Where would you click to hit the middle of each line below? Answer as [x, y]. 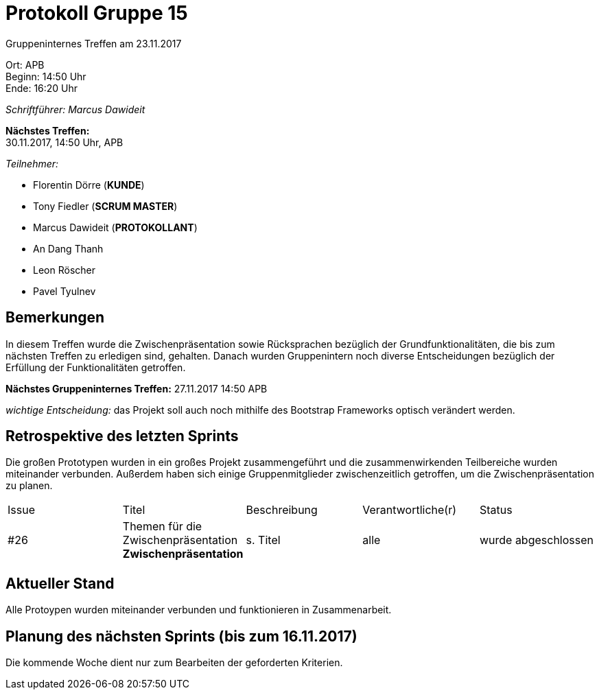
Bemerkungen [55, 318]
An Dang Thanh [68, 248]
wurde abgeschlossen [536, 540]
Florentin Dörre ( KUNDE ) [89, 185]
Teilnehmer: [32, 163]
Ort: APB [25, 64]
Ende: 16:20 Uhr [42, 88]
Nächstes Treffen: [48, 130]
